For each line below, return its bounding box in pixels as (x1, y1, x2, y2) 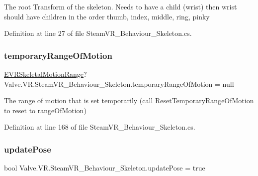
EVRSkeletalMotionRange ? (4, 69, 87, 79)
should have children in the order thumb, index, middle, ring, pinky (4, 11, 210, 21)
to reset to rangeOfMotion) (4, 105, 86, 115)
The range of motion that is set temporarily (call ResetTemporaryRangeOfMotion (4, 95, 254, 106)
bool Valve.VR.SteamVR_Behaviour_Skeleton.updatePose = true (4, 163, 205, 173)
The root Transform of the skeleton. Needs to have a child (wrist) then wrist (4, 1, 237, 11)
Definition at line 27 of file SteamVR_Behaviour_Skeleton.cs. (4, 28, 192, 38)
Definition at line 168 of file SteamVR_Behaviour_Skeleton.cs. (4, 122, 195, 132)
